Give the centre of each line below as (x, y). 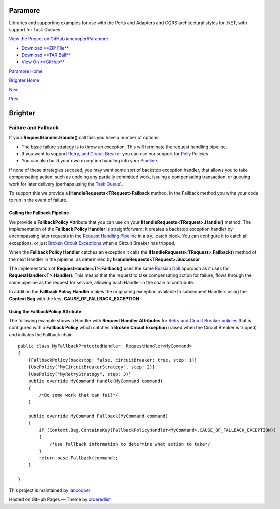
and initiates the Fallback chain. (42, 334)
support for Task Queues (35, 29)
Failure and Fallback (34, 127)
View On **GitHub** (43, 62)
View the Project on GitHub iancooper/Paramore (59, 39)
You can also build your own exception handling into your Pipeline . (90, 161)
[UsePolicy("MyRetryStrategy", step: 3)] (80, 374)
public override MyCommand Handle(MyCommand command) (96, 381)
